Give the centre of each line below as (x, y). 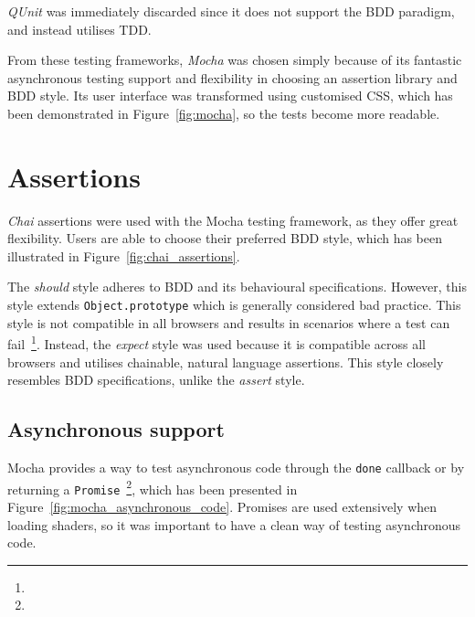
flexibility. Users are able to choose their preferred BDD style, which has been (225, 238)
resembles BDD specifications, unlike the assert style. (156, 380)
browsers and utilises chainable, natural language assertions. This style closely (226, 362)
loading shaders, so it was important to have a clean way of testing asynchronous (234, 524)
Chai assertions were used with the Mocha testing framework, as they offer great (233, 220)
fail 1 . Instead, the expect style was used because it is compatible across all (216, 342)
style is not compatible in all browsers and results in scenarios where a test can (229, 322)
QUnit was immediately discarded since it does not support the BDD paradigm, (231, 11)
